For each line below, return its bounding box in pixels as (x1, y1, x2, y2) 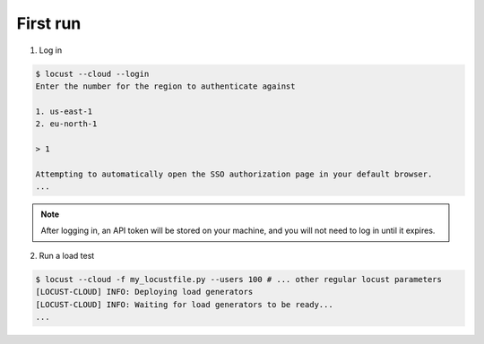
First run (16, 13, 82, 33)
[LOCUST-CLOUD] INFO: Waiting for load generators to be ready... (35, 299, 333, 309)
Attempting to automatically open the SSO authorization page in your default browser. (35, 168, 433, 179)
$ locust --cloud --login (35, 68, 150, 79)
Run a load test (39, 250, 95, 261)
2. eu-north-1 (35, 119, 98, 129)
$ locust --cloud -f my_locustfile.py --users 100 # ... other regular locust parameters (35, 274, 443, 284)
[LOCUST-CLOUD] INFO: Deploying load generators (35, 287, 254, 297)
